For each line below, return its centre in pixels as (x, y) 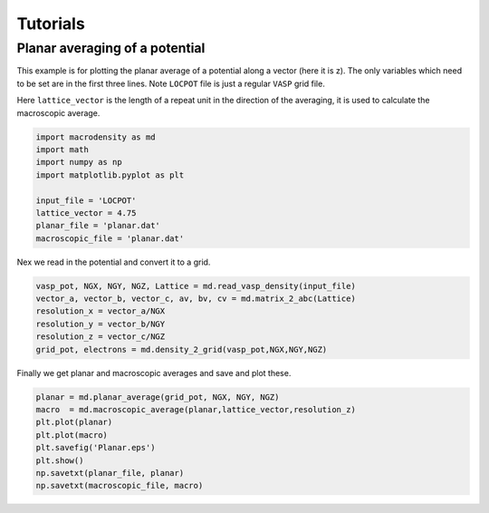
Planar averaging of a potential (111, 48)
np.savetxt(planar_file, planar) (110, 473)
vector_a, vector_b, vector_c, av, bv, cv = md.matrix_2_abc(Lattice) (196, 299)
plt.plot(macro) (72, 435)
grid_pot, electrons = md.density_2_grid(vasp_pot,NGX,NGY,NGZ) (182, 349)
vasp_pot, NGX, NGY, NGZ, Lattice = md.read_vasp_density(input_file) (196, 286)
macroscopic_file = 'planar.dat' (110, 238)
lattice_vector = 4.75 (86, 213)
